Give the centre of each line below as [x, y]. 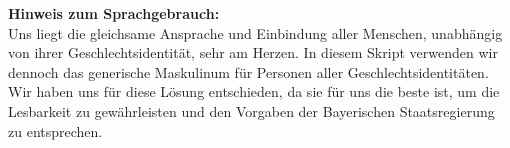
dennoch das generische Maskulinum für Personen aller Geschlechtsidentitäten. [248, 71]
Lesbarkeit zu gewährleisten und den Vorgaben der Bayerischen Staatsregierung [251, 110]
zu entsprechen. [55, 130]
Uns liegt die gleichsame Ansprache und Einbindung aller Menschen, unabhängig [255, 32]
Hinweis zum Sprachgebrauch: [114, 13]
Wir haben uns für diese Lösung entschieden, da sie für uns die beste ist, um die [254, 91]
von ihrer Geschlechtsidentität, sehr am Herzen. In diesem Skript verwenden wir [253, 52]
